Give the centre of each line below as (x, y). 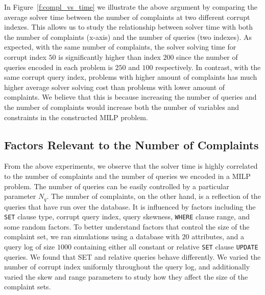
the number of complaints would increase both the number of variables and (122, 107)
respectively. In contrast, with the (208, 67)
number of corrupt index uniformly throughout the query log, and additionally (127, 267)
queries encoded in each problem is (58, 67)
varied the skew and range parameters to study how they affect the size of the (126, 276)
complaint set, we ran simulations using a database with (92, 236)
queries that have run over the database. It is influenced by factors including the (130, 206)
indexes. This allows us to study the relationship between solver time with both (129, 27)
